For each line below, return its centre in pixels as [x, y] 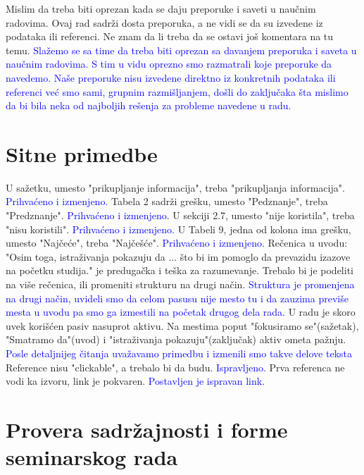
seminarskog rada [92, 457]
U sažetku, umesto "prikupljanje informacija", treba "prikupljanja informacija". [175, 187]
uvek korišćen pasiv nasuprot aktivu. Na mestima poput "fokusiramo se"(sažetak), [182, 325]
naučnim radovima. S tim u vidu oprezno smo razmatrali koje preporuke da [169, 64]
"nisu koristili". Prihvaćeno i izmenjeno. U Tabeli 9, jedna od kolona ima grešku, [178, 229]
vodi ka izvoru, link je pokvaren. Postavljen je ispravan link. [136, 381]
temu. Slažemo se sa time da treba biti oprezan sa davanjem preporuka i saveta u [181, 50]
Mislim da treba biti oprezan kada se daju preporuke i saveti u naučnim [161, 8]
